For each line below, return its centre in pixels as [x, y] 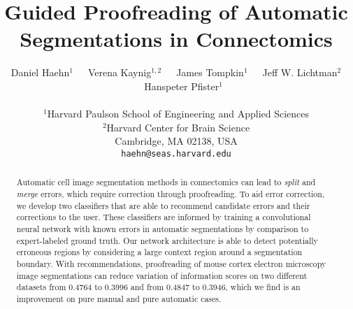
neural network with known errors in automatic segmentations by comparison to [163, 228]
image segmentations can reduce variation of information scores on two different [162, 275]
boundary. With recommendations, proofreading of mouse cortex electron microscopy [171, 263]
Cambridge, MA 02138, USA [176, 141]
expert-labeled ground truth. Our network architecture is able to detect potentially [167, 240]
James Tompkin [210, 72]
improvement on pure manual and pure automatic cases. [119, 298]
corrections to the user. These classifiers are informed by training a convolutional [164, 217]
